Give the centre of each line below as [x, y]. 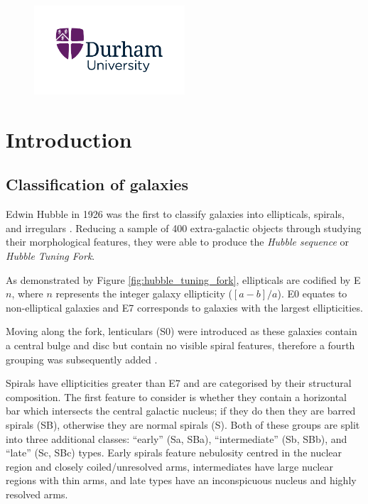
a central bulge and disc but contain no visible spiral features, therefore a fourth [180, 345]
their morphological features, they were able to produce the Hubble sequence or [178, 242]
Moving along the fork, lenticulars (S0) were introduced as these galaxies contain [182, 331]
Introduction [69, 139]
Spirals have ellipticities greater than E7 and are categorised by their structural [179, 383]
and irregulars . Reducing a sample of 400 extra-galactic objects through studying [184, 228]
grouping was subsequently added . [82, 359]
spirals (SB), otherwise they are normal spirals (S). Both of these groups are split [183, 424]
